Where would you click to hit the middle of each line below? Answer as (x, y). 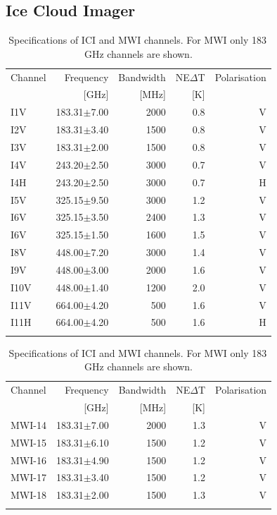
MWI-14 (28, 424)
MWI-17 (28, 477)
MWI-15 (28, 442)
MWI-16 (28, 460)
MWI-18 (28, 495)
